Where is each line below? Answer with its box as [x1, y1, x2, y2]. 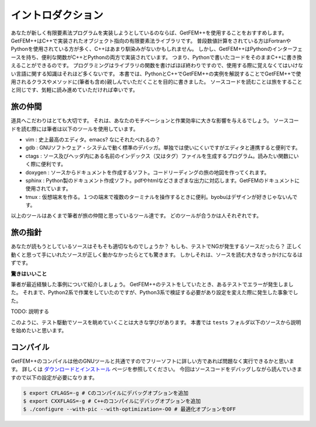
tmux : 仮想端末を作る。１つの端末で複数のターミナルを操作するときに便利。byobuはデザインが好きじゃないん [25, 193, 293, 200]
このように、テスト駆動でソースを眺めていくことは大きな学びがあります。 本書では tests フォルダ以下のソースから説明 [11, 319, 301, 326]
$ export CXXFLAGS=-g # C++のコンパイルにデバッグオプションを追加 [23, 398, 201, 404]
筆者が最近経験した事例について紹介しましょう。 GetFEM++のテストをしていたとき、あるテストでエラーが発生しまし [11, 281, 294, 288]
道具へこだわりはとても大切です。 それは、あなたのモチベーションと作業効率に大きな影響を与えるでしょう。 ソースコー [11, 117, 300, 124]
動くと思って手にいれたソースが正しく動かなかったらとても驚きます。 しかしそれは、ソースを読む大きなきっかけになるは [11, 251, 303, 258]
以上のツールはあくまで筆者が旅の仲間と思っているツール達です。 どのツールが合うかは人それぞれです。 [11, 212, 262, 219]
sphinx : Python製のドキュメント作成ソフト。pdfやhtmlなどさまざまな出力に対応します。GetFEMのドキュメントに [25, 177, 300, 184]
